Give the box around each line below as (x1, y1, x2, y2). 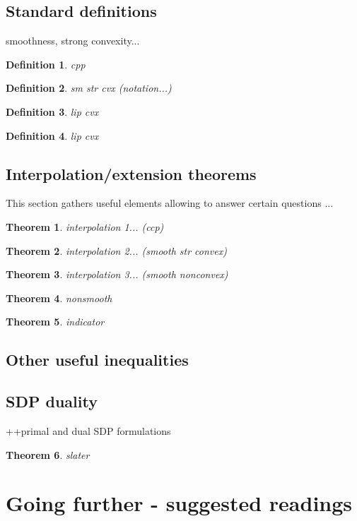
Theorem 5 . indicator (6, 314, 105, 329)
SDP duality (6, 390, 98, 412)
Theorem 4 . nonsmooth (6, 290, 112, 305)
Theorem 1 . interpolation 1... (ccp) (6, 219, 164, 234)
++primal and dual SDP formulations (6, 423, 171, 438)
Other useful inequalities (6, 349, 189, 371)
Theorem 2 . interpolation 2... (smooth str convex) (6, 243, 227, 258)
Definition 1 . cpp (6, 56, 86, 71)
